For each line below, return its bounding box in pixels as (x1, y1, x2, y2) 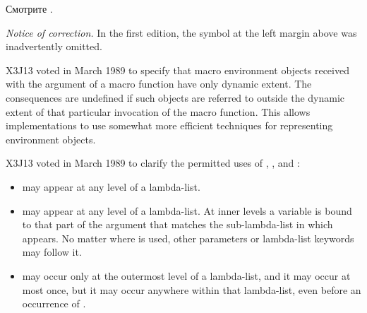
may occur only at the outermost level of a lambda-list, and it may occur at (22, 268, 351, 283)
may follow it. (22, 244, 82, 259)
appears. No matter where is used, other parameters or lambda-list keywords (22, 230, 354, 245)
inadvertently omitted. (6, 39, 102, 54)
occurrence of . (22, 296, 86, 311)
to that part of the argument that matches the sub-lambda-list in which (22, 217, 333, 232)
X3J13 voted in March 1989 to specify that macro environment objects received (6, 62, 349, 77)
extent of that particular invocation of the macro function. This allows (6, 104, 311, 119)
